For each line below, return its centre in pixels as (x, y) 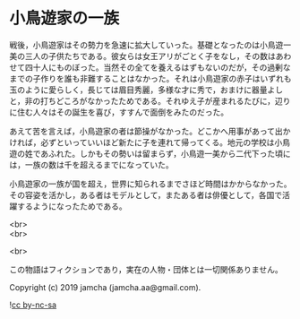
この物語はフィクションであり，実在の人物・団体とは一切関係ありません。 (146, 269)
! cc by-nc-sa (33, 305)
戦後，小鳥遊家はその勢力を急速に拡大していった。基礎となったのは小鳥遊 (146, 45)
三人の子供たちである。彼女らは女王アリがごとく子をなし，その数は (150, 56)
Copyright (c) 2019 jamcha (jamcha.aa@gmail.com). (105, 287)
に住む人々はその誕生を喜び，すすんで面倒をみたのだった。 (119, 112)
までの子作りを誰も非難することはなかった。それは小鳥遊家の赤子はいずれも (150, 78)
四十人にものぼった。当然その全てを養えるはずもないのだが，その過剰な (158, 67)
